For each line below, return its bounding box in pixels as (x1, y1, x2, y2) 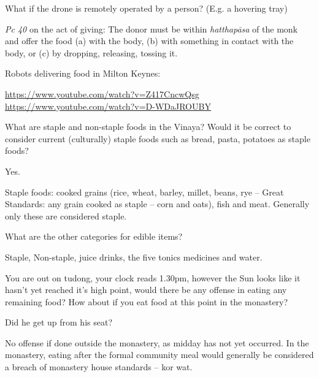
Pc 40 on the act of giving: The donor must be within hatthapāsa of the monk (5, 22, 298, 35)
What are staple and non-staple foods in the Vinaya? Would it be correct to (5, 120, 291, 133)
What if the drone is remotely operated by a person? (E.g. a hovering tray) (5, 2, 288, 14)
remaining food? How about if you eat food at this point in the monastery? (5, 295, 288, 308)
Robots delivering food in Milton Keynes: (5, 67, 161, 80)
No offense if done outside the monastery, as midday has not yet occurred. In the (5, 336, 309, 349)
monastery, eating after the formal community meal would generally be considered (5, 348, 314, 361)
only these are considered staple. (5, 209, 127, 222)
